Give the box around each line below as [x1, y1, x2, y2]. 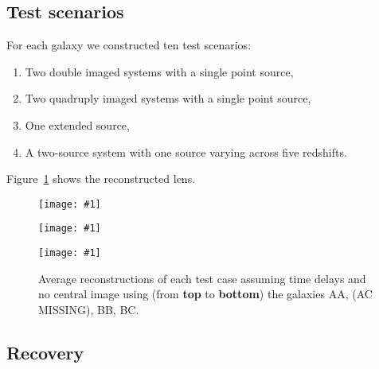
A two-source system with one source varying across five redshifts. [25, 143, 347, 160]
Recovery [6, 340, 84, 364]
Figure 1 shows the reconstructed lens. [6, 170, 196, 187]
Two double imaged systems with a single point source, [25, 63, 294, 80]
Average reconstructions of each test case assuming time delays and [38, 270, 366, 286]
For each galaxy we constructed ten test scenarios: [6, 37, 252, 53]
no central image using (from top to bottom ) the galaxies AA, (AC [38, 285, 373, 302]
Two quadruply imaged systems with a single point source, [25, 90, 311, 107]
